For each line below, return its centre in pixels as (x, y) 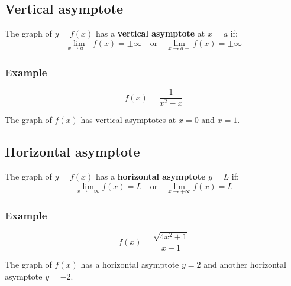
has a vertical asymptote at (150, 33)
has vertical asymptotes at (128, 120)
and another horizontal (245, 264)
